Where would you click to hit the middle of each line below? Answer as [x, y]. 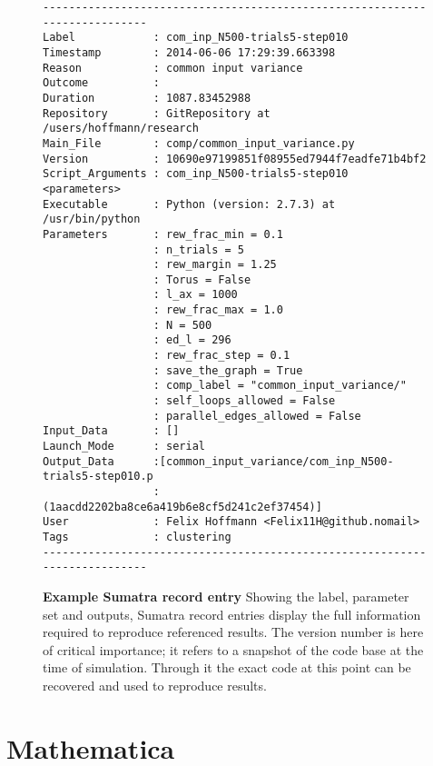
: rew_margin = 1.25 [215, 265]
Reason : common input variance [173, 68]
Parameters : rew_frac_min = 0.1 [163, 234]
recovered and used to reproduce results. [155, 685]
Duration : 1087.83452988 [147, 98]
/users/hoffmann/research [121, 129]
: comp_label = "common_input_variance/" [280, 386]
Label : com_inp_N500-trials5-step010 [196, 38]
